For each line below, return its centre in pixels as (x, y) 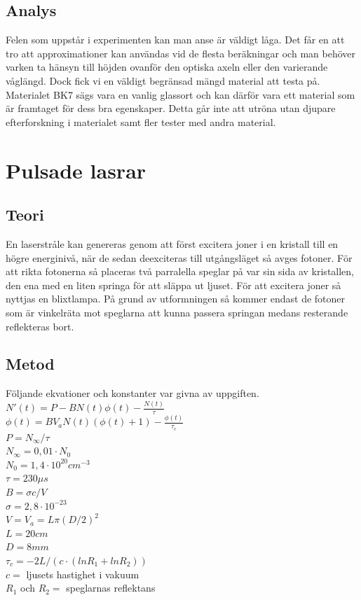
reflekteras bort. (40, 326)
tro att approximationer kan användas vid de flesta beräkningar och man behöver (180, 53)
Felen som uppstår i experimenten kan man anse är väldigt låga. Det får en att (175, 40)
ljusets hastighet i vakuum (83, 574)
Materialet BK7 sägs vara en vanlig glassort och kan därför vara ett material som (180, 94)
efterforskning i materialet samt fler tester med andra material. (141, 121)
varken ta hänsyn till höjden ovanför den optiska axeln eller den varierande (167, 67)
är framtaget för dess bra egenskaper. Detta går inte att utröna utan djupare (171, 108)
